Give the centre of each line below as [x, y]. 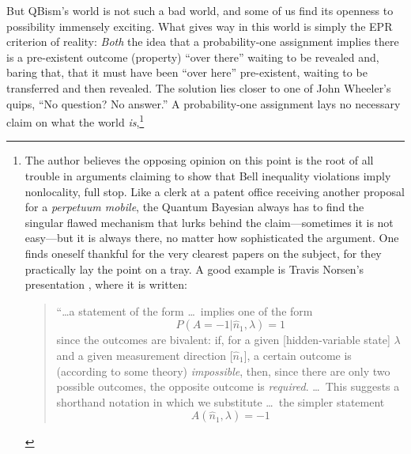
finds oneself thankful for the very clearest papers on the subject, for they [203, 253]
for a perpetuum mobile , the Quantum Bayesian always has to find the [194, 207]
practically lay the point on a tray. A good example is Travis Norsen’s [194, 269]
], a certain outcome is [298, 355]
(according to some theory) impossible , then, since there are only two [223, 371]
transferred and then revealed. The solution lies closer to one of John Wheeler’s [199, 87]
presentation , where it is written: [106, 284]
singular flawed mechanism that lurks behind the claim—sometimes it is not [209, 222]
